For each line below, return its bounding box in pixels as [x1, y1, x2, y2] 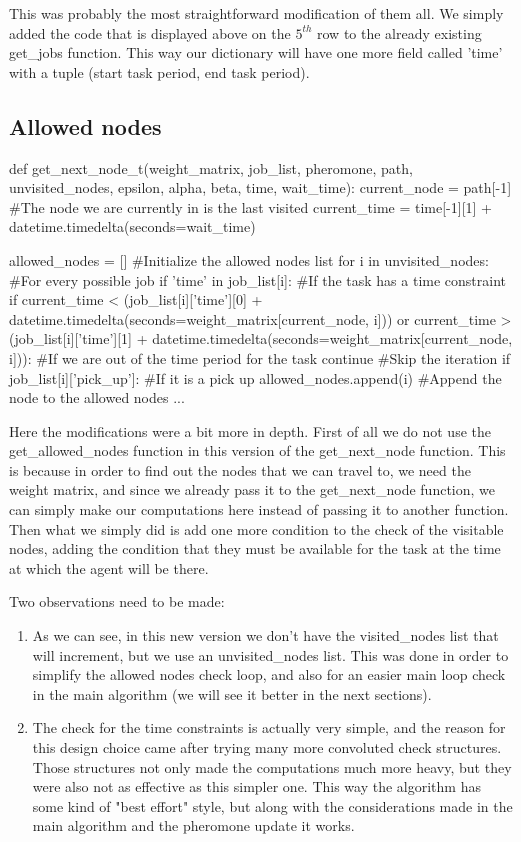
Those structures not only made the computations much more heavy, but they [32, 756, 512, 777]
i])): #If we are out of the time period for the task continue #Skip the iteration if [9, 347, 511, 368]
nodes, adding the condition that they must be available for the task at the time [9, 538, 501, 559]
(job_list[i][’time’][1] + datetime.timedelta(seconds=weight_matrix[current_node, [9, 328, 513, 349]
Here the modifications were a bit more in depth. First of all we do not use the [9, 420, 491, 441]
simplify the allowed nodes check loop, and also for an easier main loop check [32, 664, 506, 685]
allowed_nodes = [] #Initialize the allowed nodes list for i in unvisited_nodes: [9, 249, 489, 270]
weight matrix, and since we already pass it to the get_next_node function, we [9, 479, 496, 500]
